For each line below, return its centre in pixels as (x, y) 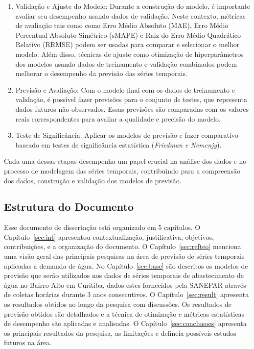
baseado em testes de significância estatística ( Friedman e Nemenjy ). (118, 144)
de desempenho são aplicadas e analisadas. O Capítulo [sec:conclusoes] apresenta (125, 323)
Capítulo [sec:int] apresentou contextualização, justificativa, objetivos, (109, 237)
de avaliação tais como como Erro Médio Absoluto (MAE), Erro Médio (122, 25)
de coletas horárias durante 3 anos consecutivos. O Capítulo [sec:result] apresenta (127, 294)
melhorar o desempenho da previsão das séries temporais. (101, 73)
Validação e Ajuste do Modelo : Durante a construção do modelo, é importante (133, 6)
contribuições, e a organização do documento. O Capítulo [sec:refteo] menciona (123, 246)
